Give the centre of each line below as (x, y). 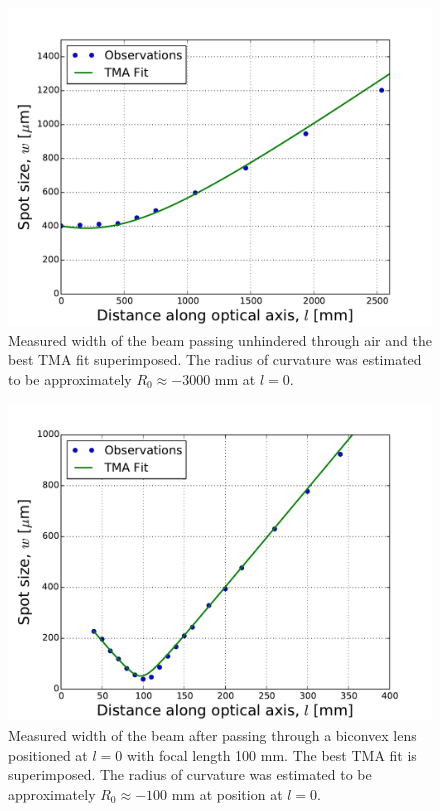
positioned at (48, 754)
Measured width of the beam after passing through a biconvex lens (212, 734)
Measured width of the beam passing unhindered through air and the (220, 339)
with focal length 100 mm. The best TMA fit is (271, 754)
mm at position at (227, 793)
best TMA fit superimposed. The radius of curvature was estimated (215, 359)
